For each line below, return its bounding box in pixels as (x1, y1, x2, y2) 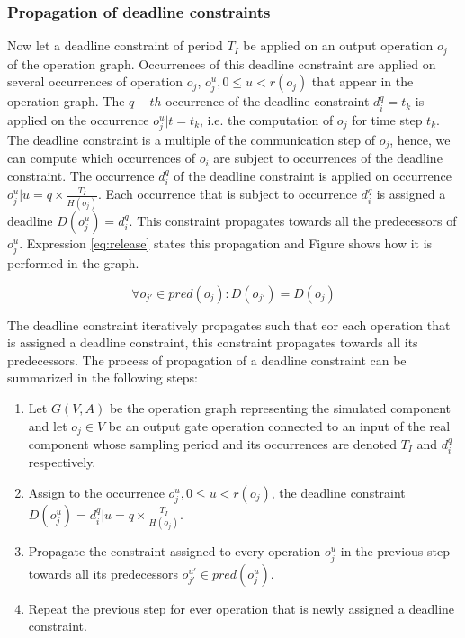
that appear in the (311, 72, 414, 91)
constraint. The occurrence (7, 166, 155, 185)
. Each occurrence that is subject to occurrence (98, 184, 357, 203)
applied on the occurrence (7, 110, 149, 129)
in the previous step (340, 542, 450, 561)
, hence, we (389, 130, 451, 148)
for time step (352, 110, 423, 129)
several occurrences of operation (7, 72, 183, 91)
